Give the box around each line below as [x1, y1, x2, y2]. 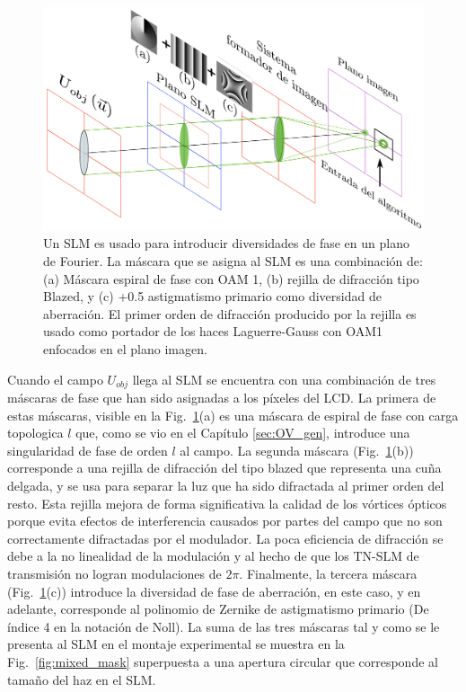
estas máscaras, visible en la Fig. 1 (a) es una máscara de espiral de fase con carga [7, 405, 459, 424]
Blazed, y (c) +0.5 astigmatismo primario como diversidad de [43, 287, 382, 306]
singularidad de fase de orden [7, 440, 168, 459]
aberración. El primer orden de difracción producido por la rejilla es [43, 304, 417, 323]
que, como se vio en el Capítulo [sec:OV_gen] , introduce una [75, 423, 410, 442]
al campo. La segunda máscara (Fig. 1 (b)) [180, 440, 414, 459]
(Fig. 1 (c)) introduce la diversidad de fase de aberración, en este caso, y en [7, 581, 421, 600]
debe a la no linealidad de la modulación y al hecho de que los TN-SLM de [7, 546, 419, 565]
